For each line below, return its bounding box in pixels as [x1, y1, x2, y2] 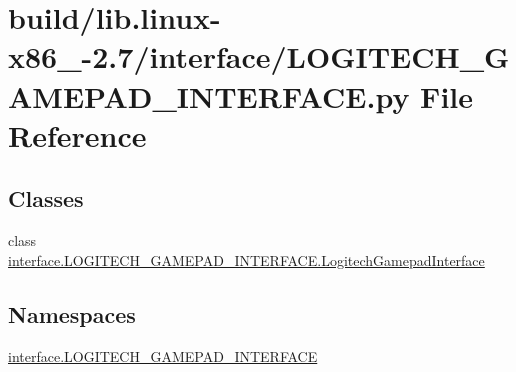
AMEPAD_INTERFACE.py [8, 75, 410, 116]
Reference [8, 114, 147, 155]
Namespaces [8, 298, 136, 329]
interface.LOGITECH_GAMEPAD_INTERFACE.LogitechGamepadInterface [8, 249, 485, 270]
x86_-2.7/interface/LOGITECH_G [8, 36, 510, 77]
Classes [8, 183, 84, 214]
